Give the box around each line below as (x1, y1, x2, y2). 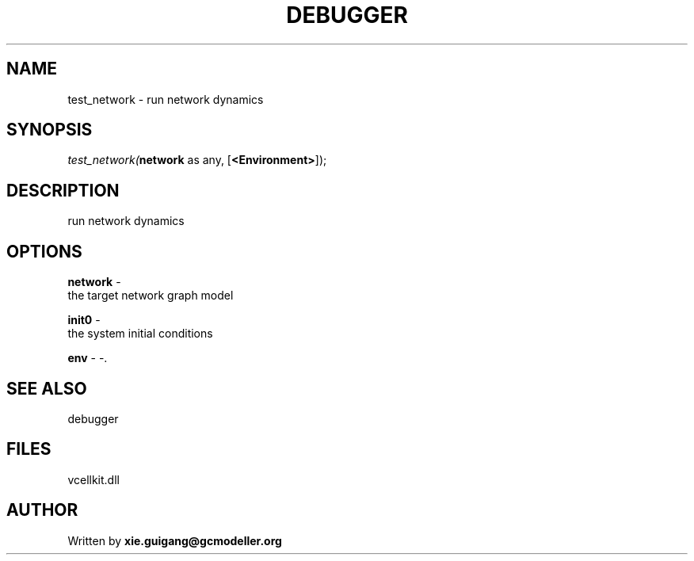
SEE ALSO (6, 378, 87, 399)
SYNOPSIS (6, 120, 93, 140)
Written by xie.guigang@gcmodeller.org (67, 533, 282, 548)
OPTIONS (6, 241, 82, 261)
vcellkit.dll (67, 472, 120, 487)
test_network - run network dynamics (67, 92, 264, 106)
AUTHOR (6, 500, 78, 521)
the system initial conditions (67, 326, 213, 341)
